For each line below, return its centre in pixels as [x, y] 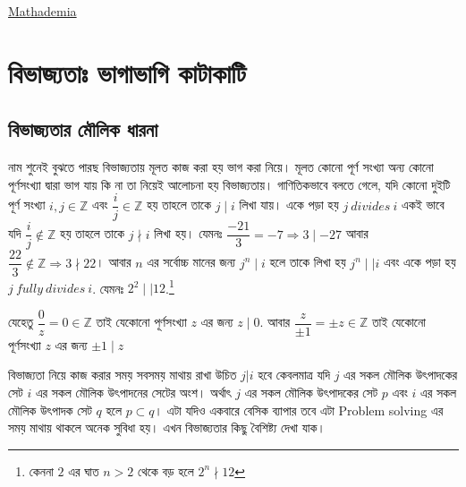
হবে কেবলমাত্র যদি [294, 375]
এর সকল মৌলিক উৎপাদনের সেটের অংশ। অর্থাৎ [133, 393]
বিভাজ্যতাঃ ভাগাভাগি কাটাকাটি [127, 72]
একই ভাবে [423, 205]
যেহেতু [21, 322]
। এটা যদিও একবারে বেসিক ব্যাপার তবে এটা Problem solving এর [299, 410]
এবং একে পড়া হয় [419, 262]
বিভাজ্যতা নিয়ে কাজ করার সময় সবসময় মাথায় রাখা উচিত [123, 375]
